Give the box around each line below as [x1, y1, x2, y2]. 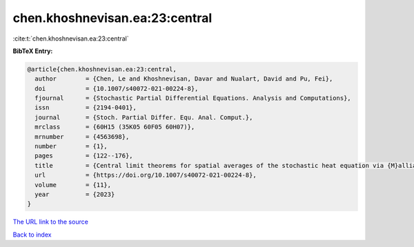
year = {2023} [34, 191, 115, 198]
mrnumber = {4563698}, [34, 133, 130, 140]
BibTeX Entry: [12, 47, 53, 55]
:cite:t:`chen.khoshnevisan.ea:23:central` [12, 34, 129, 43]
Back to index [12, 230, 52, 239]
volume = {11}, [34, 181, 112, 189]
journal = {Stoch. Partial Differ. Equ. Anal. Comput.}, [34, 114, 253, 121]
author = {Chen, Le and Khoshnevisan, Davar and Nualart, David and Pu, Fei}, [34, 75, 333, 83]
